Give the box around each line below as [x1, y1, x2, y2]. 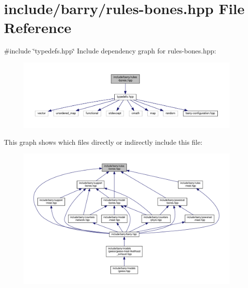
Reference [4, 17, 71, 37]
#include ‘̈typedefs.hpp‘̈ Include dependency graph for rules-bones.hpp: [4, 46, 216, 56]
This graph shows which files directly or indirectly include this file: [4, 136, 203, 147]
